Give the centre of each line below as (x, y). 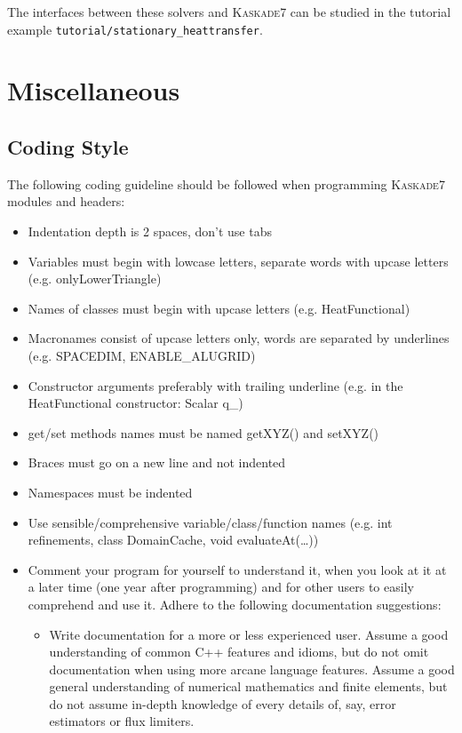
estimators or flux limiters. (122, 721)
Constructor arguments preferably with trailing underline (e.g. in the (215, 385)
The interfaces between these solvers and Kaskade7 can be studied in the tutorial (229, 12)
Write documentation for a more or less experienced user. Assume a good (249, 634)
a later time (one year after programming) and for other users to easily (221, 587)
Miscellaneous (94, 90)
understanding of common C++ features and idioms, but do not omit (239, 652)
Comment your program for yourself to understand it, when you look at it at (237, 569)
